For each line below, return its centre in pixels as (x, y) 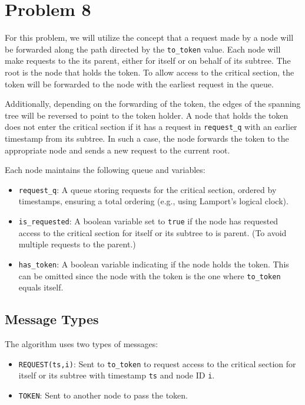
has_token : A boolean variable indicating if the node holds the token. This (154, 264)
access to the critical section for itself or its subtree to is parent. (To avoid (152, 232)
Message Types (52, 319)
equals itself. (41, 287)
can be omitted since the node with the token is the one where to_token (150, 275)
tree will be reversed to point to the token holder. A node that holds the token (147, 115)
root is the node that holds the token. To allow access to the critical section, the (150, 72)
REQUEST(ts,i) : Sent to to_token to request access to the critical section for (157, 363)
